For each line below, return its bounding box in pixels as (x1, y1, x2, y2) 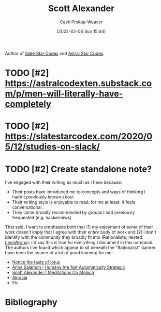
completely (5, 99, 52, 110)
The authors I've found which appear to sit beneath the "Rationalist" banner (5, 245, 156, 250)
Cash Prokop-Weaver (59, 19, 103, 25)
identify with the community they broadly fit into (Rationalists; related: (5, 234, 144, 240)
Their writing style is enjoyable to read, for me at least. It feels (12, 199, 135, 205)
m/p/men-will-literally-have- (5, 88, 123, 99)
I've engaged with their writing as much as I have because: (5, 180, 122, 185)
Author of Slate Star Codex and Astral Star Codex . (5, 50, 105, 56)
